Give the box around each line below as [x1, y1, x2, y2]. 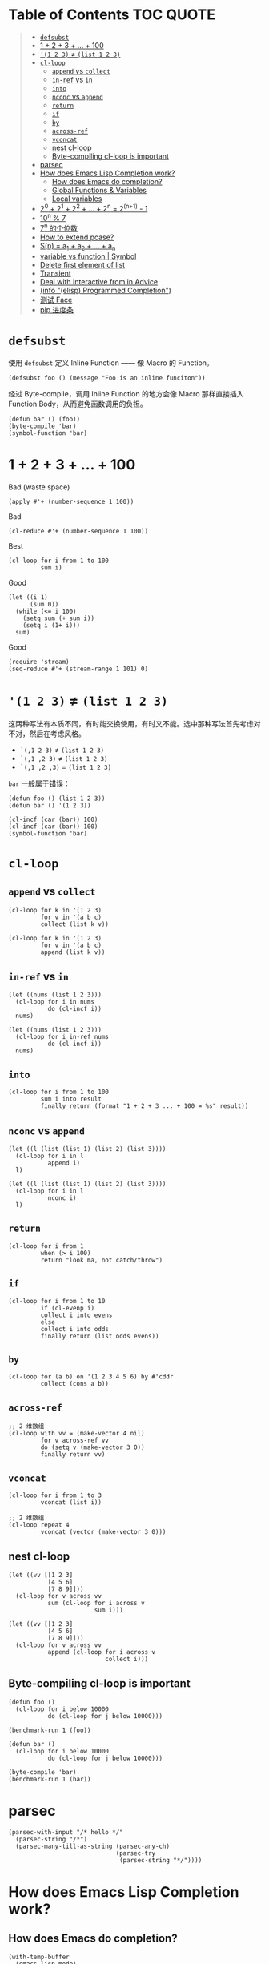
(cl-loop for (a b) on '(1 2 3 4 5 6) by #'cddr [8, 1373, 174, 1381]
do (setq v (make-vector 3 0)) [40, 1443, 146, 1451]
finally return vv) [40, 1451, 106, 1459]
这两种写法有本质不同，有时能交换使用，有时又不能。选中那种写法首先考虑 [8, 718, 254, 728]
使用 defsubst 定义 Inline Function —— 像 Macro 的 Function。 [8, 358, 214, 368]
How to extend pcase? [39, 232, 114, 242]
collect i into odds [40, 1325, 110, 1333]
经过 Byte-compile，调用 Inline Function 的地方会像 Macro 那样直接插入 [8, 388, 244, 398]
